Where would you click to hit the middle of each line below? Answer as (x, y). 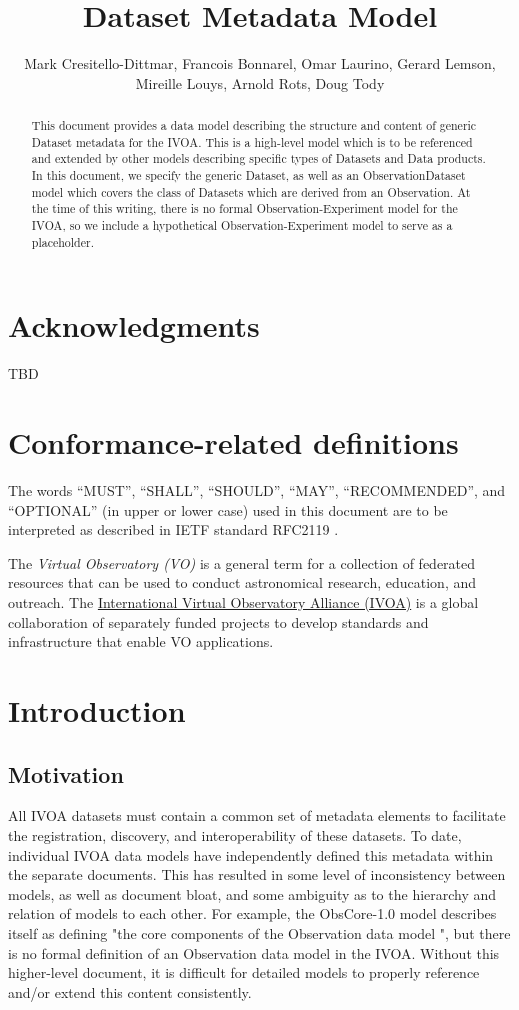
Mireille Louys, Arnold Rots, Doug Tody (260, 82)
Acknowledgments (134, 325)
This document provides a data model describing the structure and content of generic (254, 125)
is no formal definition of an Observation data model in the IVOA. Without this (254, 952)
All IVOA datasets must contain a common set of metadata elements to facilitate (257, 815)
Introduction (97, 709)
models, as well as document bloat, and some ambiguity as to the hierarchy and (252, 893)
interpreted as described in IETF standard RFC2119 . (173, 529)
